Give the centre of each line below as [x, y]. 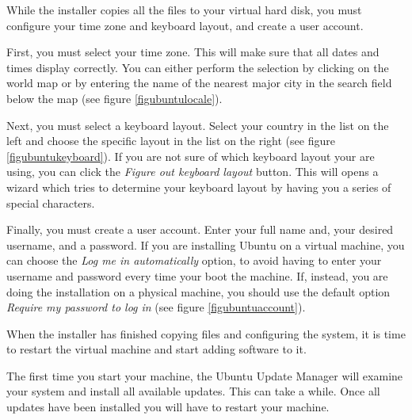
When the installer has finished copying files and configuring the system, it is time [206, 333]
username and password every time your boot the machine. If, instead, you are [197, 275]
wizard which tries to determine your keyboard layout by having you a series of [199, 187]
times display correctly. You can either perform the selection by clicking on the [198, 67]
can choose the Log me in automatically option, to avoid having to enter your [194, 260]
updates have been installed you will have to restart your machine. [168, 407]
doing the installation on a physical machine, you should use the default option [198, 291]
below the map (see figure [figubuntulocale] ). [114, 98]
